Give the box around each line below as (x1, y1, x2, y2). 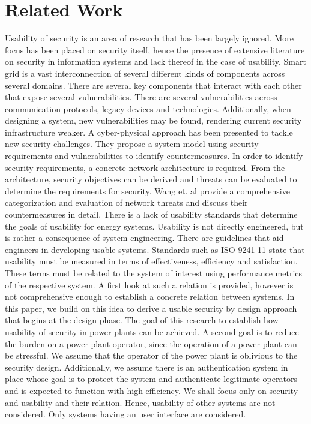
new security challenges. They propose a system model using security (5, 137, 259, 150)
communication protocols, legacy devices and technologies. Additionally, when (5, 102, 291, 115)
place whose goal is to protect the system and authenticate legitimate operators (5, 372, 297, 385)
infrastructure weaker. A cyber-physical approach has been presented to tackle (5, 125, 293, 138)
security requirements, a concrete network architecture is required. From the (5, 161, 285, 173)
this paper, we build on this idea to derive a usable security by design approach (5, 302, 297, 314)
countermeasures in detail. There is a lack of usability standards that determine (5, 208, 298, 221)
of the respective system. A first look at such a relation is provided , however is (5, 278, 294, 291)
